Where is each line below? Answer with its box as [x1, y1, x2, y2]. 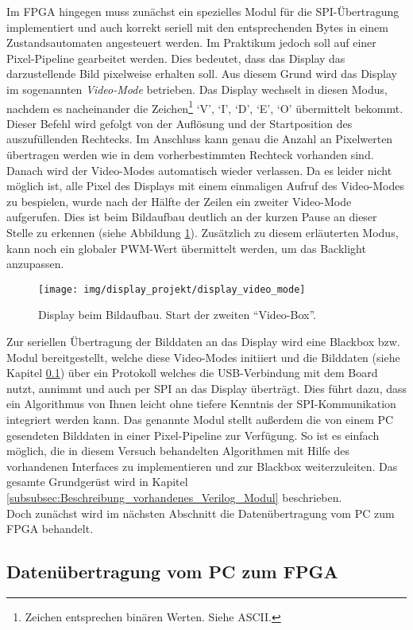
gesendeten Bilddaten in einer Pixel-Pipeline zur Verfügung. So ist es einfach [6, 426, 380, 443]
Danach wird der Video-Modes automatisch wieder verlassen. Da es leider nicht [6, 161, 392, 178]
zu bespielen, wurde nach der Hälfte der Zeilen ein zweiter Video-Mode [6, 192, 352, 209]
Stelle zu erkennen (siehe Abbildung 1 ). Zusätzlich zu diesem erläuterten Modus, [6, 224, 399, 240]
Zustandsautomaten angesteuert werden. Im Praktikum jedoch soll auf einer [6, 34, 376, 51]
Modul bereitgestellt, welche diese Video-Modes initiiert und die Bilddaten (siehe [6, 348, 400, 365]
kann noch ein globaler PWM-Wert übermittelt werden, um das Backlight [6, 239, 366, 256]
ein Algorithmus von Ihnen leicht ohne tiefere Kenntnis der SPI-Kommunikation [6, 395, 396, 412]
